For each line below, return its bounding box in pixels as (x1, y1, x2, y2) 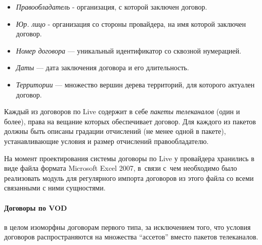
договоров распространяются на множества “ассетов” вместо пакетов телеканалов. (4, 231, 258, 242)
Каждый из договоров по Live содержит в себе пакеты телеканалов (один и (4, 106, 240, 117)
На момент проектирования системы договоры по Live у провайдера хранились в (4, 153, 254, 163)
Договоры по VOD (4, 202, 67, 213)
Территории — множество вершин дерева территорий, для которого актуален (16, 79, 255, 89)
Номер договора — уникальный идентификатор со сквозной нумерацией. (16, 45, 241, 56)
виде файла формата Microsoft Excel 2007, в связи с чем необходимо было (4, 163, 237, 173)
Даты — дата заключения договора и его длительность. (16, 62, 189, 73)
